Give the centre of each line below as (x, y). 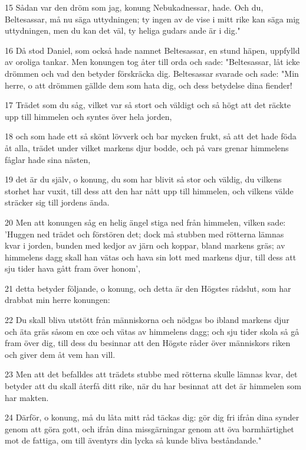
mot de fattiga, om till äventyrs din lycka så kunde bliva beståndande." (133, 440)
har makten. (27, 397)
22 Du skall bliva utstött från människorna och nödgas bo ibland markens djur (147, 320)
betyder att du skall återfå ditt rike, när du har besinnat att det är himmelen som (153, 386)
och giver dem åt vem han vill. (60, 354)
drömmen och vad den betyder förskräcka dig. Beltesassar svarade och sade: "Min (152, 73)
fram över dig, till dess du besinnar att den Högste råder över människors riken (148, 343)
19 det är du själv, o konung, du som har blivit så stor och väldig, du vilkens (143, 179)
